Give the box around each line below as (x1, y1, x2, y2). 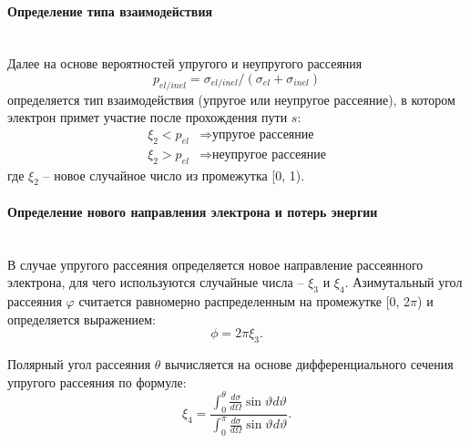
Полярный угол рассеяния (7, 355, 151, 374)
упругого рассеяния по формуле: (7, 372, 187, 391)
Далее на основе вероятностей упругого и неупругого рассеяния (7, 54, 363, 73)
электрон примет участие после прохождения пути (7, 108, 288, 127)
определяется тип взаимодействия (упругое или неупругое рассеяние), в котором (7, 89, 455, 108)
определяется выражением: (7, 309, 156, 328)
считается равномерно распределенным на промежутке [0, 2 (78, 292, 411, 311)
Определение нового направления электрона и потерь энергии (7, 202, 378, 221)
